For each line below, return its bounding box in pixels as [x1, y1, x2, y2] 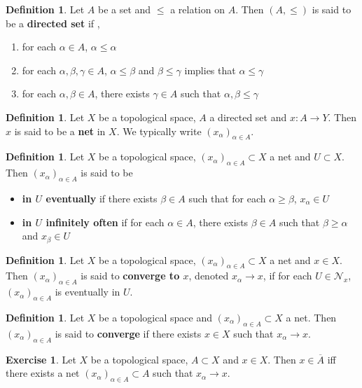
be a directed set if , [6, 15, 100, 30]
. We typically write [116, 123, 202, 138]
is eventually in [55, 284, 120, 299]
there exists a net [6, 366, 80, 380]
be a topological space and [99, 310, 212, 324]
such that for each [188, 190, 266, 205]
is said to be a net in [14, 123, 106, 138]
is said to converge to [81, 268, 180, 283]
